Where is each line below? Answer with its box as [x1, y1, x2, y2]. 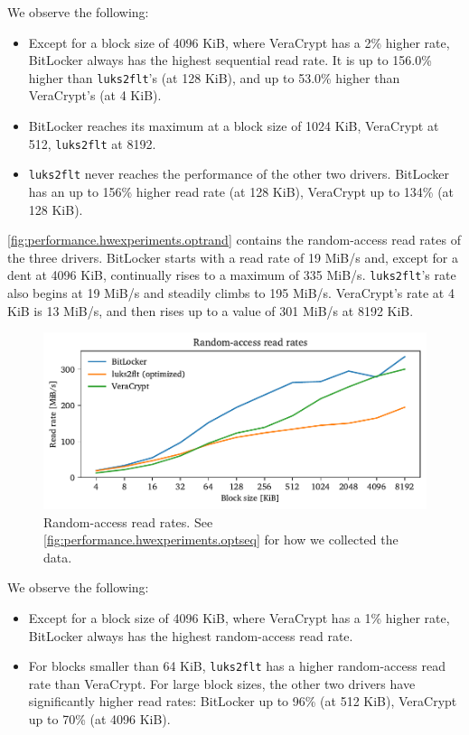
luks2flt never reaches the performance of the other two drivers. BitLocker [28, 164, 450, 183]
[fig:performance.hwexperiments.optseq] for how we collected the [43, 530, 399, 549]
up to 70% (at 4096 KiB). [28, 710, 171, 729]
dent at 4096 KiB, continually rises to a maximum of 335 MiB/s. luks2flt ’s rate [7, 265, 456, 284]
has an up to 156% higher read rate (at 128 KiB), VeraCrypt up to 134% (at [28, 181, 455, 200]
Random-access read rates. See [43, 512, 213, 531]
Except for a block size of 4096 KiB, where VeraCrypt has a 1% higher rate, [28, 608, 450, 627]
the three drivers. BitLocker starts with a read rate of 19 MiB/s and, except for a [7, 247, 458, 266]
